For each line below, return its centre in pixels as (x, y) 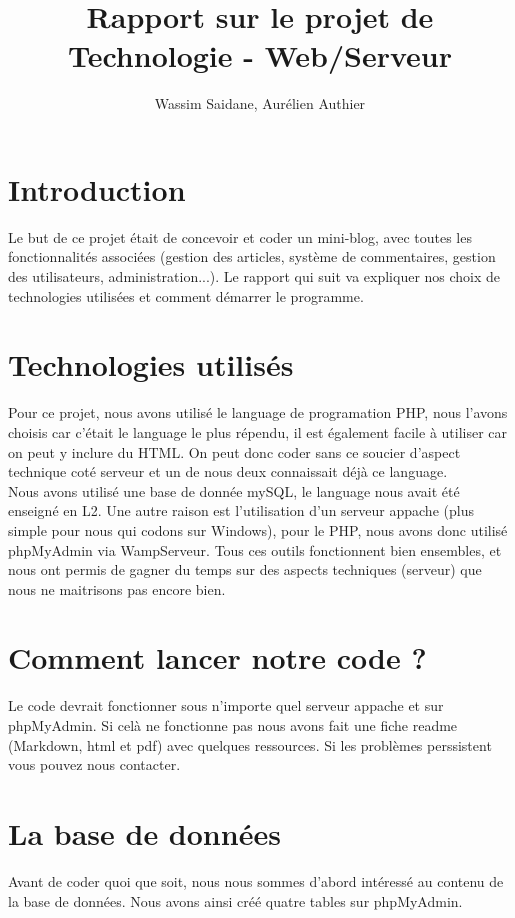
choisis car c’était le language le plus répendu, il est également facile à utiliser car (258, 431)
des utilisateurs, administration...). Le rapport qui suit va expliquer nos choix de (254, 276)
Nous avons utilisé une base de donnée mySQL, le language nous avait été (234, 490)
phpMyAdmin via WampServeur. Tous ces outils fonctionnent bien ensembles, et (255, 549)
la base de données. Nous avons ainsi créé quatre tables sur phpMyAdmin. (235, 900)
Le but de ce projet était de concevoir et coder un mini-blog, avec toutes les (240, 236)
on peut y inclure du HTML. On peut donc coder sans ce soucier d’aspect (234, 451)
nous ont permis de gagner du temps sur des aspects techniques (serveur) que (245, 569)
